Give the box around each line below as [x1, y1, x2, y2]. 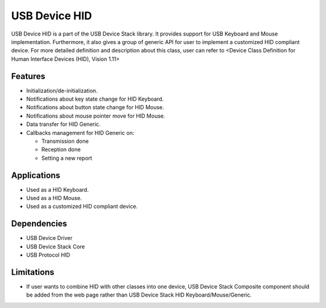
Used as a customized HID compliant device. [26, 203, 138, 210]
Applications [11, 170, 60, 180]
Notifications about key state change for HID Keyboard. [26, 95, 164, 102]
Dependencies [11, 219, 68, 229]
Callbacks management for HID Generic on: [26, 129, 135, 136]
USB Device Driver [26, 234, 72, 242]
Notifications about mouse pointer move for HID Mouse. [26, 112, 165, 119]
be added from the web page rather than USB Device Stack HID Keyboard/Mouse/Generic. [26, 291, 252, 298]
